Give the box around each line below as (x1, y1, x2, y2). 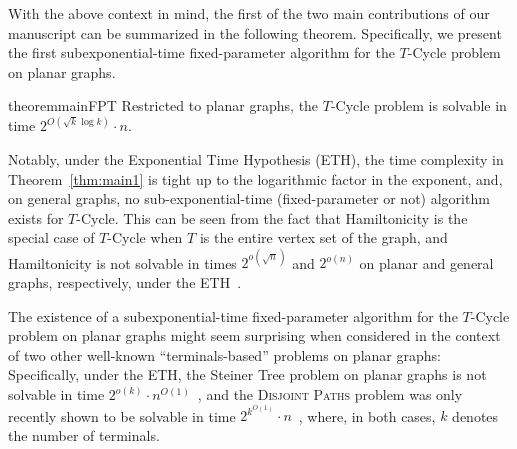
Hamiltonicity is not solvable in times (8, 252, 237, 273)
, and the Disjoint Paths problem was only (197, 384, 463, 405)
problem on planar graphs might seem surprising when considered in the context (8, 325, 501, 346)
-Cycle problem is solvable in (330, 95, 507, 116)
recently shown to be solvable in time (8, 405, 236, 426)
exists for (8, 207, 64, 228)
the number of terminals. (8, 425, 160, 446)
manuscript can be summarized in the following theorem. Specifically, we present (8, 22, 502, 43)
